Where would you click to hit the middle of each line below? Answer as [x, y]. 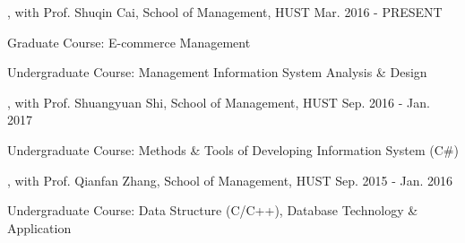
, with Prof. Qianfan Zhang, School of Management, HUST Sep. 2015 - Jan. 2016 [230, 180]
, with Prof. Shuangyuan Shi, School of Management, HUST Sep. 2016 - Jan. [219, 102]
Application [39, 227]
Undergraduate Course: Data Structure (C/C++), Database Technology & [213, 210]
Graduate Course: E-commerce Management [129, 42]
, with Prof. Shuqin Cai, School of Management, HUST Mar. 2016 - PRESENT [225, 12]
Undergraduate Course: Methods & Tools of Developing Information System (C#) [233, 149]
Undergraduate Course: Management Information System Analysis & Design [217, 72]
